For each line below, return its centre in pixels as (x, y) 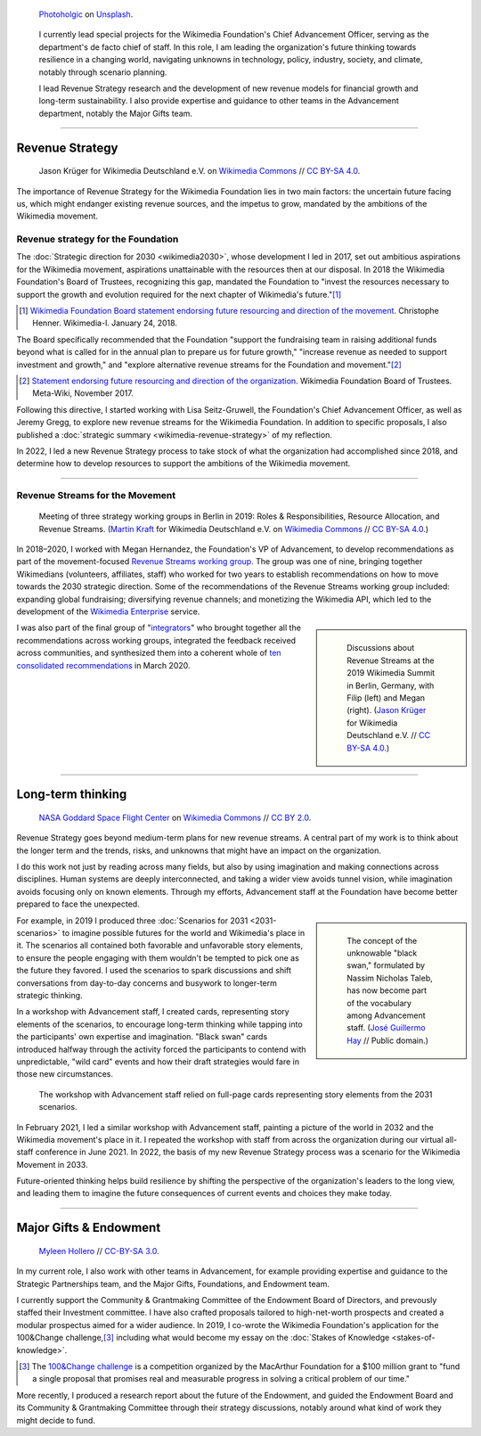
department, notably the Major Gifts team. (116, 113)
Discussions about (381, 648)
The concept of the (382, 940)
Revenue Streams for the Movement (96, 496)
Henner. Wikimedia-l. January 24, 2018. (105, 323)
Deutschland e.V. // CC (389, 735)
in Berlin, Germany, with (391, 685)
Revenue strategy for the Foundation (98, 239)
